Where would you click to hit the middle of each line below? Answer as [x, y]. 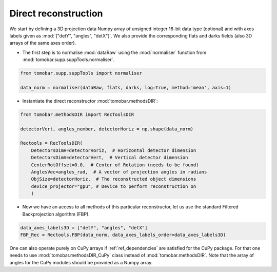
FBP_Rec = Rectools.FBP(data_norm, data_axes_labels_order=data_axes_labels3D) [123, 235]
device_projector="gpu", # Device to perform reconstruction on [114, 186]
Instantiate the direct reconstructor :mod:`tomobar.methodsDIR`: [90, 101]
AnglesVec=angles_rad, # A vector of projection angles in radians [119, 172]
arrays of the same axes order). [43, 43]
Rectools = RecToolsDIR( [52, 143]
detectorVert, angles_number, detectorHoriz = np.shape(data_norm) [107, 129]
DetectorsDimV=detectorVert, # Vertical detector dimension [110, 158]
